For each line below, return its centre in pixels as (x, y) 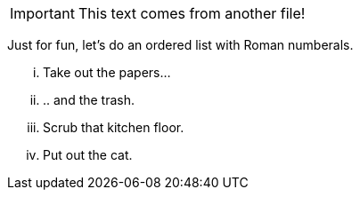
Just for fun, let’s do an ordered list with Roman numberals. (180, 45)
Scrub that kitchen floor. (114, 127)
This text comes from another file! (192, 13)
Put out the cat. (88, 155)
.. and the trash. (89, 100)
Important (42, 13)
